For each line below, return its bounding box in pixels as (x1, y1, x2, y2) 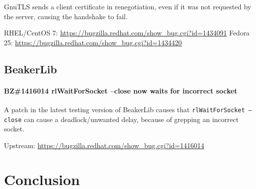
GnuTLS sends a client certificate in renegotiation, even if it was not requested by (4, 1, 251, 11)
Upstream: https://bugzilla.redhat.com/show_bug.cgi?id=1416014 (4, 140, 204, 150)
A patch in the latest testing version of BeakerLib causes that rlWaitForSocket (4, 104, 245, 114)
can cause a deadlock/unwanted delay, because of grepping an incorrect (24, 114, 239, 124)
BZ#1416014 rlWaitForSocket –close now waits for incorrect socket (4, 85, 238, 95)
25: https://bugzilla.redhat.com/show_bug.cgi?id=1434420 (4, 37, 182, 47)
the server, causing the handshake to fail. (4, 11, 128, 21)
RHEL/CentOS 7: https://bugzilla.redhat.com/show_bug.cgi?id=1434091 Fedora (4, 28, 250, 38)
